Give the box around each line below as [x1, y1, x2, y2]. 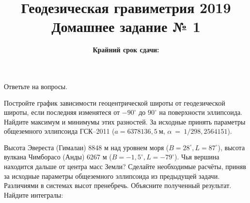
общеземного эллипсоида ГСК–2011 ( [4, 126, 115, 136]
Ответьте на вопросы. [4, 81, 68, 91]
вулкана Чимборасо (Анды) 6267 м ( [4, 152, 112, 162]
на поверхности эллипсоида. [159, 107, 242, 117]
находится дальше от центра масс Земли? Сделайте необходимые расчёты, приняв [4, 161, 246, 172]
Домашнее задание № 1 [51, 16, 201, 36]
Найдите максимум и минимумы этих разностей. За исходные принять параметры [4, 116, 246, 126]
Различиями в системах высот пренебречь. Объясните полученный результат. [4, 180, 232, 190]
